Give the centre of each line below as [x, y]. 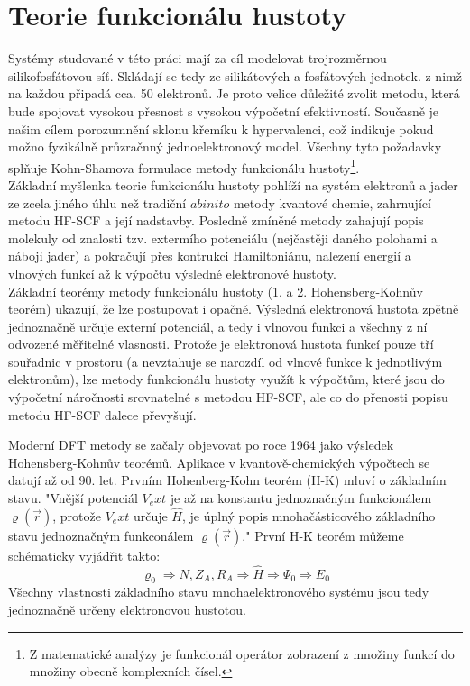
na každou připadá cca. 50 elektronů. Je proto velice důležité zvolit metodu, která [234, 93]
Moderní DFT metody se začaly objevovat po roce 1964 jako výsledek [201, 445]
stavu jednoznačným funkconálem [101, 535]
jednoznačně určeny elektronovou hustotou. [127, 610]
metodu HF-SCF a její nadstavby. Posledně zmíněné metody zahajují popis [216, 220]
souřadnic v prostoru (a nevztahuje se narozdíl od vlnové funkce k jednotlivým [226, 361]
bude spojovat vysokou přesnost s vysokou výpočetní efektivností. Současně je [224, 110]
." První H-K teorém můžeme [323, 535]
